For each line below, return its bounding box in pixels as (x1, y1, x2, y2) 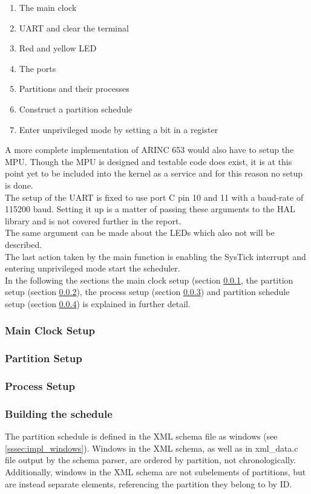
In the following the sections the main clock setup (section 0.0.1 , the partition (5, 273, 293, 286)
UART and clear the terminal (19, 21, 129, 34)
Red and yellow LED (19, 42, 97, 54)
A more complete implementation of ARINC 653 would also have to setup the (5, 143, 294, 156)
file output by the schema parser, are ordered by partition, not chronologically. (5, 453, 296, 466)
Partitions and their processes (19, 82, 129, 95)
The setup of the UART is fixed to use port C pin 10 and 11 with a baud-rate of (5, 190, 304, 203)
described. (5, 238, 42, 250)
